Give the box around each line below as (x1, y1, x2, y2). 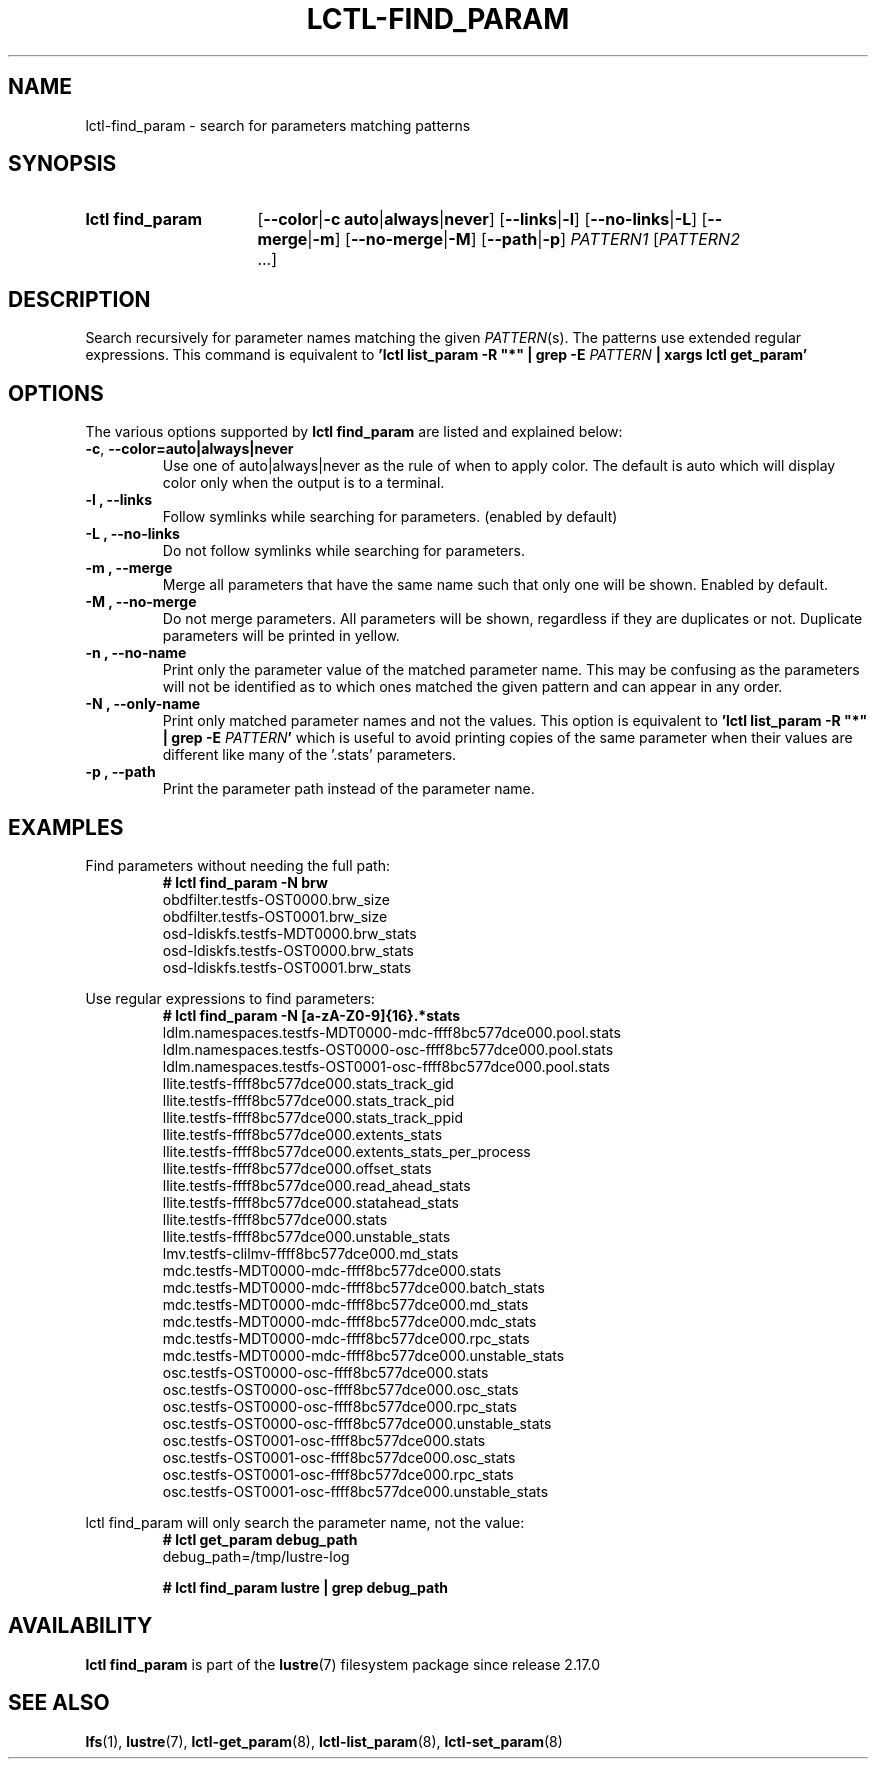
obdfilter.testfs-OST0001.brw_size (162, 907, 388, 925)
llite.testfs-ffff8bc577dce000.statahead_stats (162, 1193, 460, 1211)
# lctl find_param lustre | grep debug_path (162, 1578, 449, 1596)
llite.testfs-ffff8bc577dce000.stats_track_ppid (162, 1108, 463, 1126)
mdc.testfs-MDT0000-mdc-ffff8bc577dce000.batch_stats (162, 1278, 545, 1296)
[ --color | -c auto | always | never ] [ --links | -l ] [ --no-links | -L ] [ (257, 209, 708, 230)
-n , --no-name (85, 644, 187, 662)
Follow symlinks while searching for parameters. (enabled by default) (162, 508, 618, 526)
